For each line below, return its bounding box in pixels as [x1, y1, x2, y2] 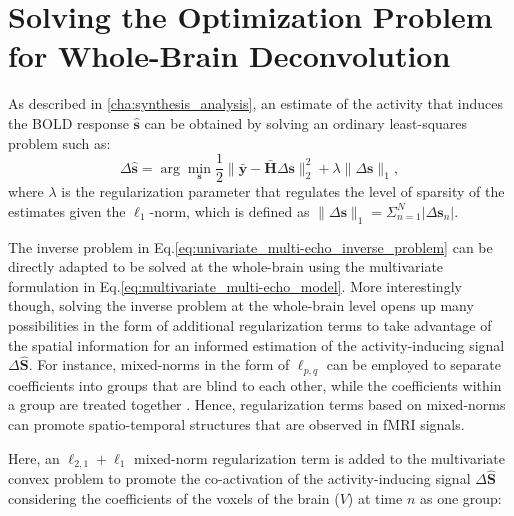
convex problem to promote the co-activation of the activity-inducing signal [8, 468, 471, 489]
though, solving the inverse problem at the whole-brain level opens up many [8, 295, 474, 316]
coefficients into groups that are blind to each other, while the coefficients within [8, 374, 502, 395]
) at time [347, 487, 403, 508]
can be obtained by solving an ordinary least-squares [144, 112, 468, 133]
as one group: [419, 487, 502, 508]
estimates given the [8, 200, 126, 221]
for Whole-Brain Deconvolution [8, 35, 451, 76]
